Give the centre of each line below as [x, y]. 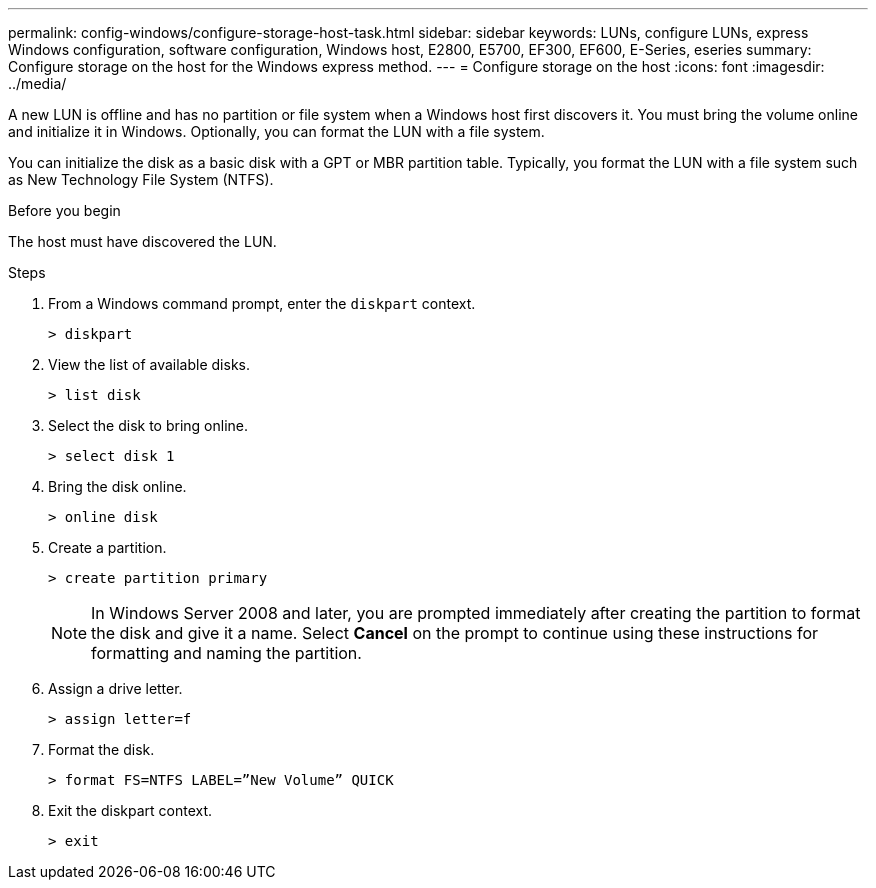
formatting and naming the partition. [226, 653]
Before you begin [64, 210]
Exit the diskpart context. [130, 810]
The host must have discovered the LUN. [142, 241]
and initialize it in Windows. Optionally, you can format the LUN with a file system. [276, 131]
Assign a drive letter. [115, 688]
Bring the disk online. [117, 486]
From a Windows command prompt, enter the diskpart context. [262, 303]
